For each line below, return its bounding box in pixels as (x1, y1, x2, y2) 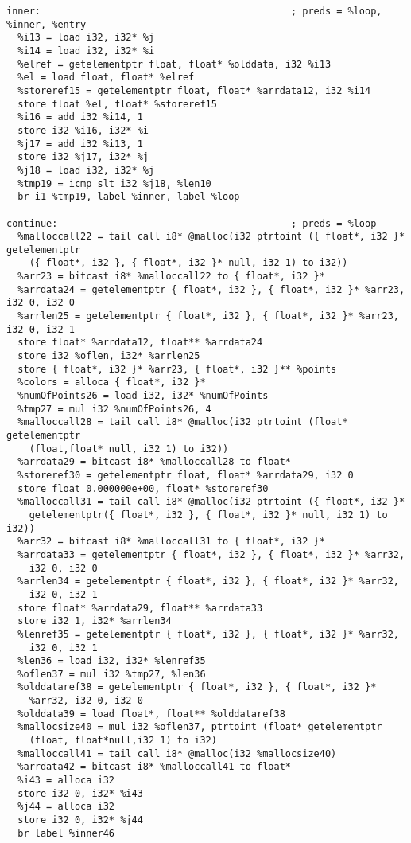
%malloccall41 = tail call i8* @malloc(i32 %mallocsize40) (17, 747, 337, 759)
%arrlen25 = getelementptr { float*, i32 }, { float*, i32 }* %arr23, (17, 310, 399, 322)
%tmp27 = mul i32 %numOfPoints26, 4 (17, 403, 211, 415)
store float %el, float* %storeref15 (17, 98, 217, 110)
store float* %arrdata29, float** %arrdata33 (17, 602, 263, 614)
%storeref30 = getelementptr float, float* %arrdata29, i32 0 (17, 469, 354, 481)
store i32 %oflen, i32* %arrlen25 (17, 350, 200, 362)
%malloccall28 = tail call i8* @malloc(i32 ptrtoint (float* (17, 416, 348, 428)
